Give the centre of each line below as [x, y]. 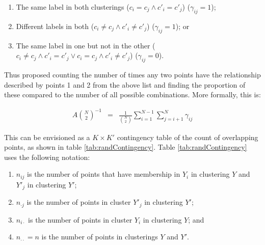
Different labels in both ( [55, 26]
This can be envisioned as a [47, 137]
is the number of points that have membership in [104, 174]
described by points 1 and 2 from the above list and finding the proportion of [125, 84]
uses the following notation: [47, 157]
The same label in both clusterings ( [73, 7]
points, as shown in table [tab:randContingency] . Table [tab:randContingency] [126, 147]
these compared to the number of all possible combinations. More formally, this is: [132, 94]
